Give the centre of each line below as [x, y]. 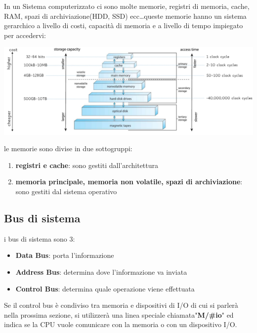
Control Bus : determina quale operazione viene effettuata [105, 288]
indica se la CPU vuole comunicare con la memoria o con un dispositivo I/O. [121, 324]
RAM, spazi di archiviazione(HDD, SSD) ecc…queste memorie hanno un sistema [125, 16]
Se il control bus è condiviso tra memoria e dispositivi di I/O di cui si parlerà [121, 305]
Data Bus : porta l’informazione [65, 255]
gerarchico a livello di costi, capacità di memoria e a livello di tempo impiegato [124, 25]
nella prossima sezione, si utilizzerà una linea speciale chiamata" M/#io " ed [119, 314]
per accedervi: [25, 35]
